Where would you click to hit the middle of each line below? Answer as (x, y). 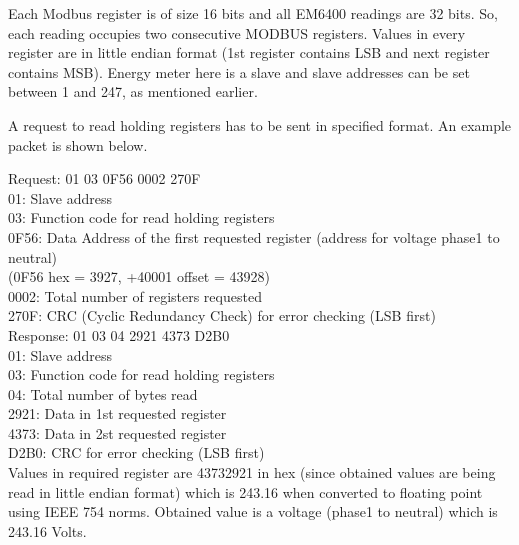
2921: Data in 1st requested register (117, 413)
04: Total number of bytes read (103, 393)
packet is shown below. (78, 144)
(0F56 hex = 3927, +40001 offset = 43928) (139, 276)
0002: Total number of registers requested (135, 295)
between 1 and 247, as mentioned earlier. (133, 91)
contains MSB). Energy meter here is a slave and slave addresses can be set (239, 71)
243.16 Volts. (47, 530)
